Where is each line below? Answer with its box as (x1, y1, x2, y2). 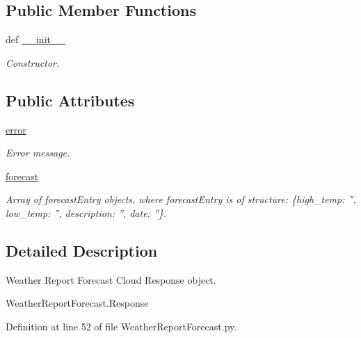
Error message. (6, 145, 70, 160)
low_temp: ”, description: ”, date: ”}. (6, 205, 167, 220)
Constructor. (6, 55, 60, 70)
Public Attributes (6, 89, 135, 111)
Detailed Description (6, 239, 158, 261)
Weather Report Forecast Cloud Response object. (6, 272, 216, 287)
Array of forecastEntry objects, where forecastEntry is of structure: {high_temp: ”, (6, 192, 356, 207)
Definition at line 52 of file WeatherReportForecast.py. (6, 319, 237, 333)
